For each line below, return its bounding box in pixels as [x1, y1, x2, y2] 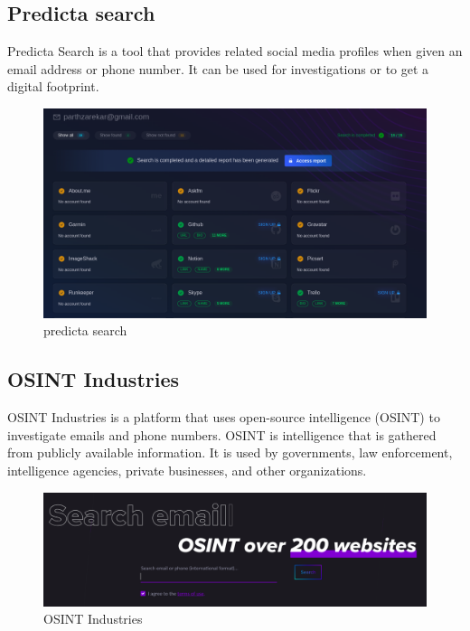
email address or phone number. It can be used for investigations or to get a [7, 59, 429, 78]
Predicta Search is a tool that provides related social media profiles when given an [7, 42, 463, 61]
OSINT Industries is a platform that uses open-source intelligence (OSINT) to [7, 408, 440, 427]
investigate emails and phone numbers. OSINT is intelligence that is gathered [7, 425, 437, 444]
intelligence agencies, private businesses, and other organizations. [7, 461, 367, 480]
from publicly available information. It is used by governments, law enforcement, [7, 443, 453, 462]
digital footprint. [7, 77, 99, 96]
